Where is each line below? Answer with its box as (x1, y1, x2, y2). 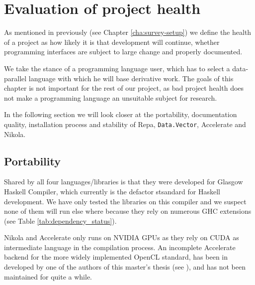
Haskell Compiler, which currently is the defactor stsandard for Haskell (4, 186, 221, 196)
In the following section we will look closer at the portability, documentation (4, 109, 237, 120)
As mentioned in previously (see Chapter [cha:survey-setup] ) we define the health (4, 27, 252, 37)
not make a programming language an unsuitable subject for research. (4, 92, 217, 103)
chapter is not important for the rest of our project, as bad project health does (4, 83, 244, 93)
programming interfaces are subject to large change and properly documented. (4, 46, 243, 57)
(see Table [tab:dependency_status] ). (4, 215, 117, 226)
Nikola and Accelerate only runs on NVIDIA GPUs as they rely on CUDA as (4, 232, 239, 243)
